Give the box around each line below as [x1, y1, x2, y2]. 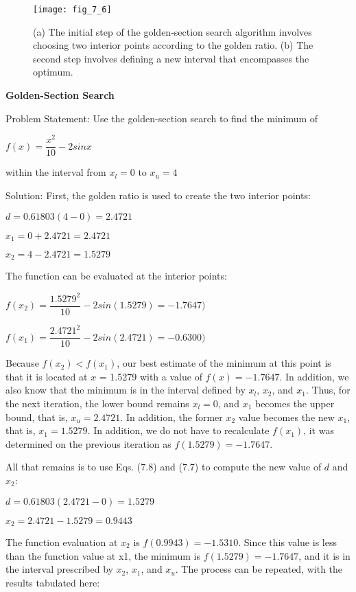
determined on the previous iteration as [5, 436, 171, 451]
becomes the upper [254, 396, 335, 410]
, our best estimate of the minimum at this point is [117, 356, 331, 370]
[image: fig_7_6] [33, 5, 112, 14]
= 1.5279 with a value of [99, 369, 202, 383]
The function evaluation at [5, 534, 118, 549]
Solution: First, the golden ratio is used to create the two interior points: [5, 187, 311, 202]
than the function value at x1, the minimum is [5, 548, 200, 562]
